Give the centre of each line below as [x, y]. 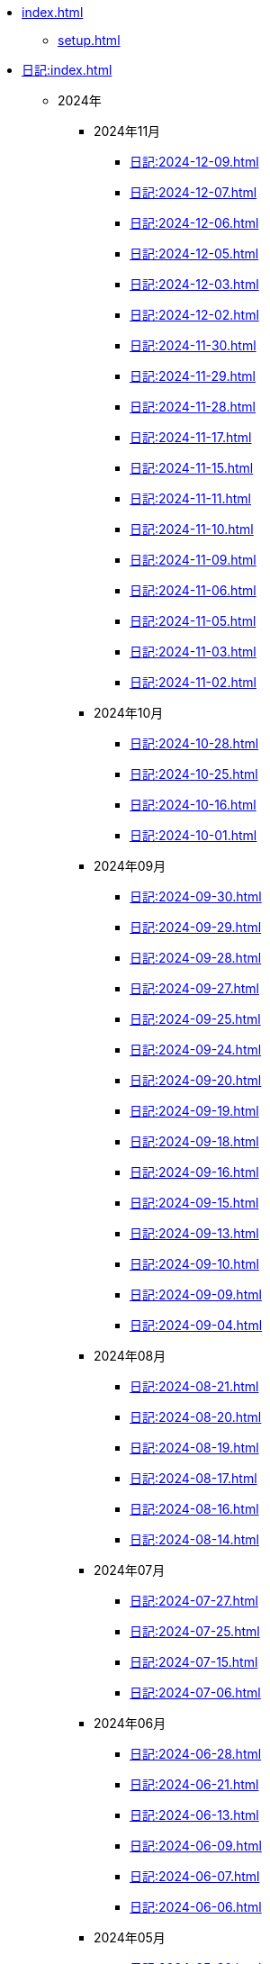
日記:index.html [67, 70]
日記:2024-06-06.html [196, 1907]
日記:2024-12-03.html [194, 284]
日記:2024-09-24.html [196, 1050]
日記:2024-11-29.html [193, 376]
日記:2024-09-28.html [196, 958]
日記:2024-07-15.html [194, 1662]
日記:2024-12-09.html [194, 162]
